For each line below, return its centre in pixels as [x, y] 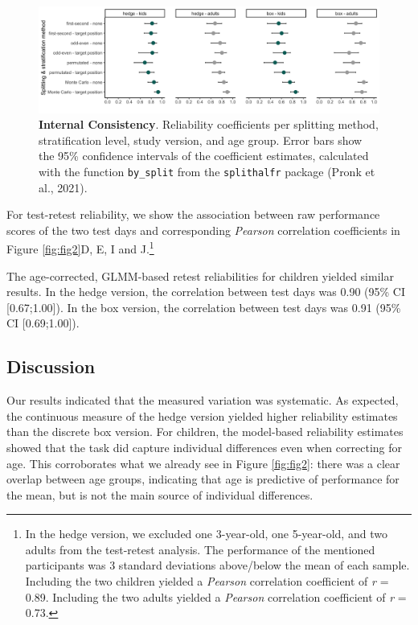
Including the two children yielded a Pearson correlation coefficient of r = [207, 581]
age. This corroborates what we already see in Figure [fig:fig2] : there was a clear [203, 463]
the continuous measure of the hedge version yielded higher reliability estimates [202, 415]
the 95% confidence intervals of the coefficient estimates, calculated [204, 156]
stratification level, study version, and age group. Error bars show [201, 140]
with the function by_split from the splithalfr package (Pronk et [207, 171]
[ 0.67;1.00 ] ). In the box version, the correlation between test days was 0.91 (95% [204, 307]
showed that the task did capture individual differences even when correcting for [204, 447]
